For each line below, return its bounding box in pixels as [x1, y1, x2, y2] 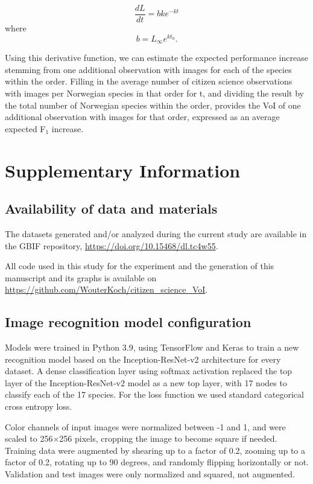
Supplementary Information [5, 158, 241, 182]
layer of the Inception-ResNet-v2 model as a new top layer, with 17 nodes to [5, 376, 287, 389]
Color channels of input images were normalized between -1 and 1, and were [5, 420, 286, 433]
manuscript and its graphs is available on [5, 271, 157, 284]
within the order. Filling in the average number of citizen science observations [5, 75, 292, 88]
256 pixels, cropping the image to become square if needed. [59, 432, 277, 445]
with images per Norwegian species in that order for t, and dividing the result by [5, 86, 305, 99]
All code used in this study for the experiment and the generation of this [5, 260, 274, 272]
